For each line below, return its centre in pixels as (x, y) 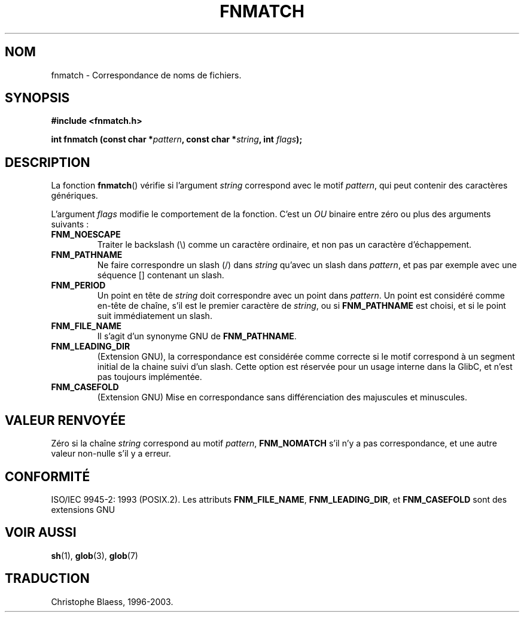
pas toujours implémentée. (150, 377)
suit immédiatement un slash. (155, 316)
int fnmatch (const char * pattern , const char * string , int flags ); (177, 139)
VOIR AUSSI (41, 533)
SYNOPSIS (37, 98)
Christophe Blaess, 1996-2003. (112, 601)
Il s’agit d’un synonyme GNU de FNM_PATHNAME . (197, 336)
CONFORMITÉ (48, 476)
